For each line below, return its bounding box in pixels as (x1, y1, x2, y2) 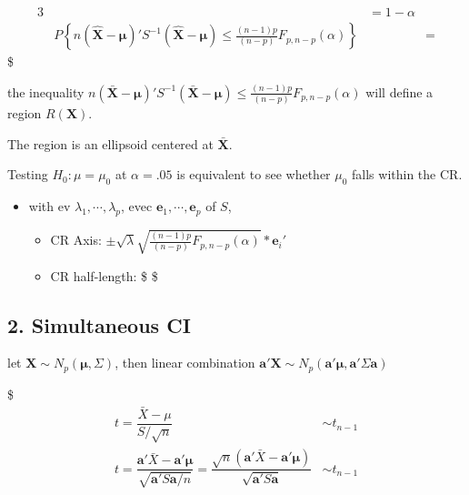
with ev (28, 197, 71, 216)
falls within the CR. (352, 165, 463, 184)
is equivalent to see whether (176, 165, 331, 184)
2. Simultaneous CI (7, 310, 191, 338)
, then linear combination (115, 353, 255, 372)
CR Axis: (50, 230, 102, 249)
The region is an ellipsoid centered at (7, 134, 214, 153)
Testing (7, 165, 48, 184)
